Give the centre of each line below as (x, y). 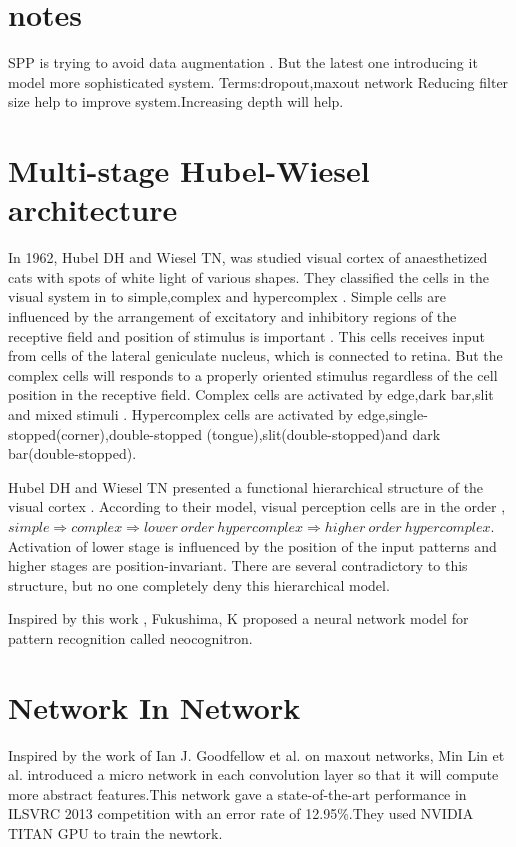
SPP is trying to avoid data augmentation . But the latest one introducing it (243, 62)
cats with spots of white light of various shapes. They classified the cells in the (248, 276)
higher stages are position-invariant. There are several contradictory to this (238, 565)
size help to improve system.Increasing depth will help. (176, 101)
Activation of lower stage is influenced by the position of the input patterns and (252, 545)
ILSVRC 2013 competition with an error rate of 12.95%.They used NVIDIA (241, 813)
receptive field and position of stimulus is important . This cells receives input (247, 335)
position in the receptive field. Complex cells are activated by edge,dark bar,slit (251, 394)
